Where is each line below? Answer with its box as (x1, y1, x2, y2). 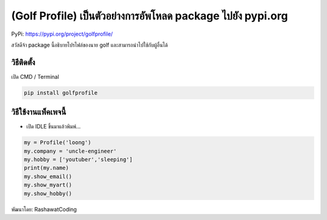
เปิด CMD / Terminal (11, 73, 59, 80)
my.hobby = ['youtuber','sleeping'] (24, 156, 133, 163)
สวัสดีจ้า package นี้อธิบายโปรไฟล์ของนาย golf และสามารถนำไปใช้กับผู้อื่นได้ (11, 41, 168, 48)
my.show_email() (24, 173, 73, 180)
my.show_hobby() (24, 190, 73, 197)
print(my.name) (24, 164, 69, 172)
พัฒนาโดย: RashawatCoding (11, 205, 77, 213)
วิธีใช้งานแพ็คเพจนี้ (11, 107, 67, 118)
